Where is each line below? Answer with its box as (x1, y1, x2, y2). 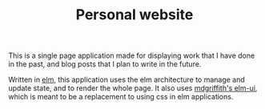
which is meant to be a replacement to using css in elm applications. (8, 92, 234, 102)
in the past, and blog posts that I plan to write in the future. (8, 59, 202, 69)
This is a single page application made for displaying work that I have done (8, 50, 255, 61)
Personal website (75, 6, 194, 24)
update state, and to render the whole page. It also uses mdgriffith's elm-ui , (8, 83, 258, 93)
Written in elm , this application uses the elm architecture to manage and (8, 75, 246, 85)
